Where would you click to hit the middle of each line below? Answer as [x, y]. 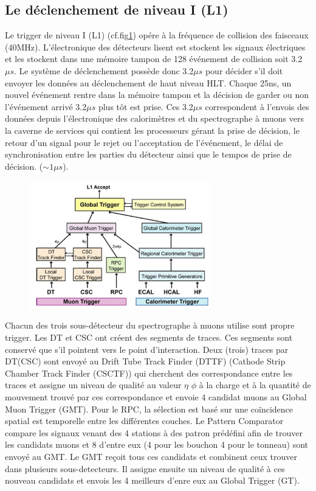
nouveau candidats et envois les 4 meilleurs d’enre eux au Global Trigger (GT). [152, 480]
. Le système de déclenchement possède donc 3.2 [104, 70]
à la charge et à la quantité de [255, 385]
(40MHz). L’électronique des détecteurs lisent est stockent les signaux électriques [155, 47]
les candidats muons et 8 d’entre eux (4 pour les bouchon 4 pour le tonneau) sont [157, 444]
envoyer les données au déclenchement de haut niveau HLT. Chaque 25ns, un [148, 82]
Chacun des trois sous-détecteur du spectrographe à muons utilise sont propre [150, 325]
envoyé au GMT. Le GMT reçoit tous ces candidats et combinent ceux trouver [151, 456]
